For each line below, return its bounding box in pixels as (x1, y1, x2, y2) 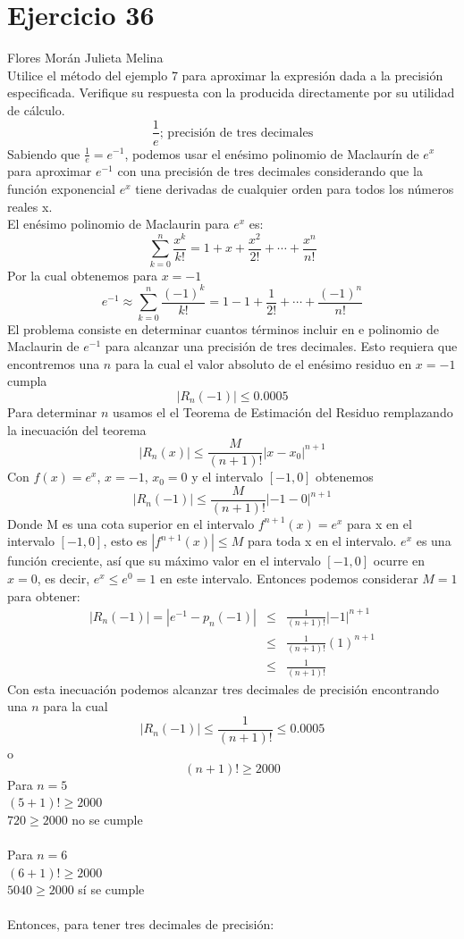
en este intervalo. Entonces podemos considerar (159, 569, 418, 587)
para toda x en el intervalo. (247, 532, 397, 550)
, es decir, (37, 569, 90, 587)
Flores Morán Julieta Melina (7, 48, 164, 67)
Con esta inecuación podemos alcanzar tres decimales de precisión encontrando (7, 679, 440, 698)
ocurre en (373, 551, 426, 570)
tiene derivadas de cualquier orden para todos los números (135, 179, 454, 197)
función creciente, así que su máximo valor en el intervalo (7, 551, 321, 570)
